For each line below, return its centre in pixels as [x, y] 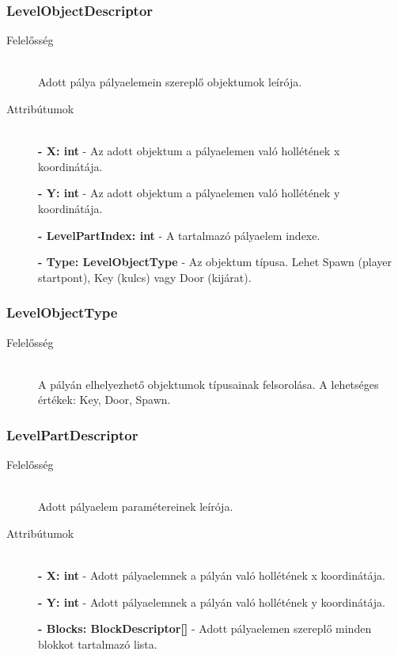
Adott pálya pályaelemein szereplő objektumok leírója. [170, 82]
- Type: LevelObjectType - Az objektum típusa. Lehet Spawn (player [215, 262]
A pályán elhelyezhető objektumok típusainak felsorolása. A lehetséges [208, 384]
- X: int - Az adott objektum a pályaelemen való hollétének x [189, 151]
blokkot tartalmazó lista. [98, 644]
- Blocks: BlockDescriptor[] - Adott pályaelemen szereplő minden [205, 628]
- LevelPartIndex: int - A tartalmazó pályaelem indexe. [179, 235]
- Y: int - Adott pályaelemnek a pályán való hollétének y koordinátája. [212, 602]
